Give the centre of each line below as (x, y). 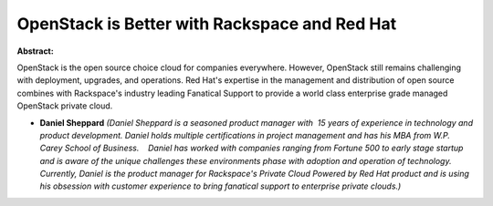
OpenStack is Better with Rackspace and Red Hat (207, 24)
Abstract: (35, 51)
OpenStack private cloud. (65, 106)
